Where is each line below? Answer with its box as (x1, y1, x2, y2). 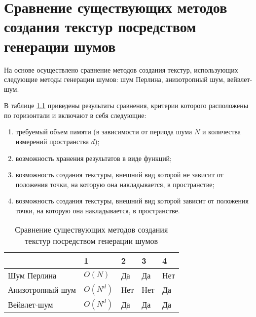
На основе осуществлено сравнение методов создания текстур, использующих (4, 64, 238, 75)
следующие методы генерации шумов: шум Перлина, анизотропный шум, (4, 74, 225, 84)
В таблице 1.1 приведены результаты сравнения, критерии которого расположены (4, 100, 249, 111)
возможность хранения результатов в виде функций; (15, 153, 172, 163)
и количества (202, 126, 241, 137)
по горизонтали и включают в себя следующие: (4, 110, 146, 120)
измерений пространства (15, 136, 89, 147)
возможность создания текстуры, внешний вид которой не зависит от (15, 169, 223, 180)
